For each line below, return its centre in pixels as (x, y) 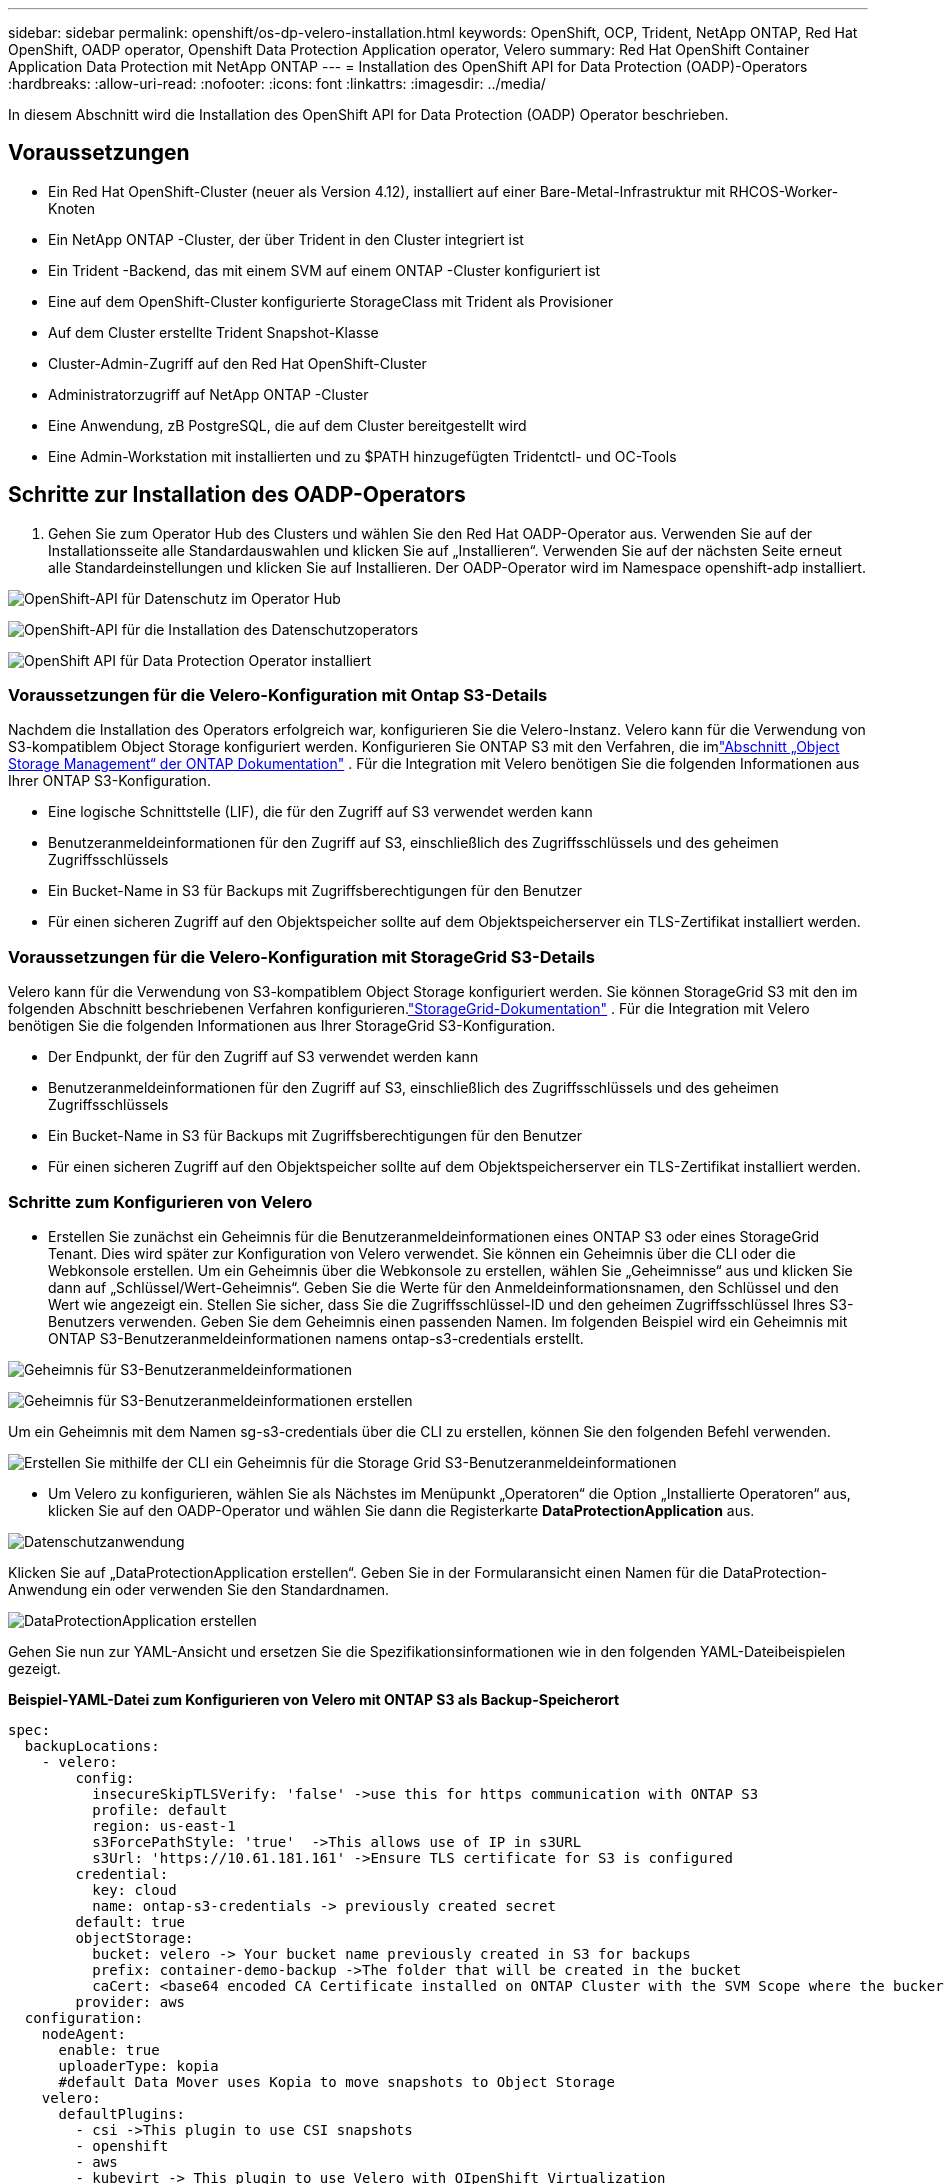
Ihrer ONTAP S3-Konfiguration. (109, 781)
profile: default (160, 1809)
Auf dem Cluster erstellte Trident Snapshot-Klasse (213, 332)
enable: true (109, 2049)
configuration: (83, 2017)
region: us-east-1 (164, 1825)
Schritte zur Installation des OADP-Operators (237, 495)
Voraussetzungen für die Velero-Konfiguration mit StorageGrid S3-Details (301, 956)
